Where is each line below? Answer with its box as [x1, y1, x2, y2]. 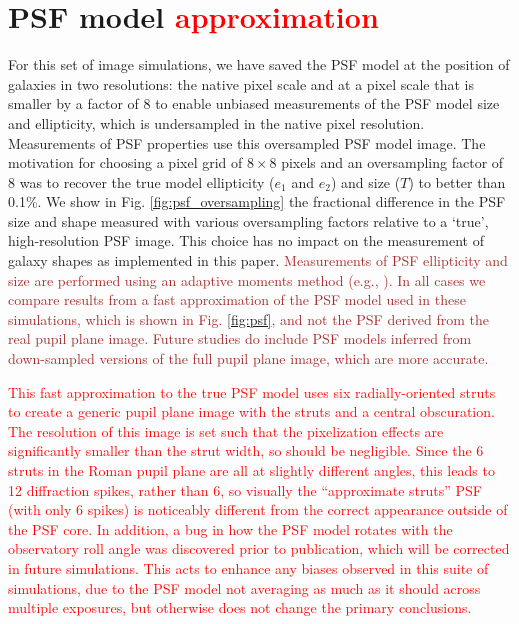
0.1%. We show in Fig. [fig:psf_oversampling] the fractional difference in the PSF [8, 191, 506, 212]
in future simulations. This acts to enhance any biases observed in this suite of [8, 557, 489, 578]
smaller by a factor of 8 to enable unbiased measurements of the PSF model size [8, 93, 500, 114]
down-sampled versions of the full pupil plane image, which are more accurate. [8, 348, 489, 369]
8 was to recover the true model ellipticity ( [8, 171, 275, 192]
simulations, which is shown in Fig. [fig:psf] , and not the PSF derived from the [8, 308, 489, 329]
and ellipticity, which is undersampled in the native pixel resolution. [8, 112, 425, 133]
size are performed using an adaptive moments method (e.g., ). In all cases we [8, 269, 486, 290]
